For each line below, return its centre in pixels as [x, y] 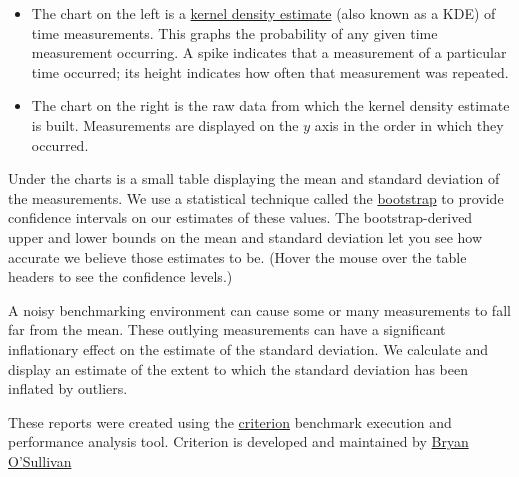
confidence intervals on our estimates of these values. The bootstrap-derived [240, 217]
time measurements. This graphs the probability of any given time [234, 32]
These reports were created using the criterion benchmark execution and [230, 421]
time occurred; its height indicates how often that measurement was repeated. [270, 71]
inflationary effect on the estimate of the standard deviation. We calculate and [248, 348]
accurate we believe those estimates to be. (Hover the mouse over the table [237, 256]
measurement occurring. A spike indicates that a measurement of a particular [269, 52]
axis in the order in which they [409, 124]
